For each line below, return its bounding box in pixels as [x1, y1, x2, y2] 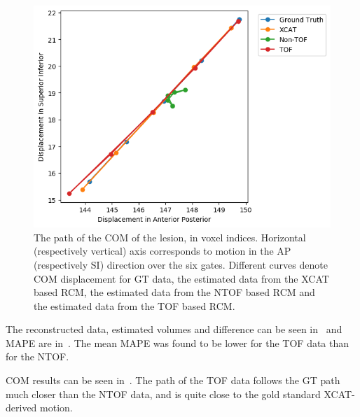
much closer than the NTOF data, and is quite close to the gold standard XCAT [6, 386, 352, 401]
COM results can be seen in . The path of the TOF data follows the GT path [6, 373, 340, 388]
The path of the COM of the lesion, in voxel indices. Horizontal [34, 229, 306, 244]
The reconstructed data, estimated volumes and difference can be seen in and [6, 322, 342, 337]
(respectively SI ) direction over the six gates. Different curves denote [34, 257, 328, 271]
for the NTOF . [6, 349, 69, 364]
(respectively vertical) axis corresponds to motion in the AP [34, 243, 291, 258]
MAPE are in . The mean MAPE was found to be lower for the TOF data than [6, 335, 349, 350]
